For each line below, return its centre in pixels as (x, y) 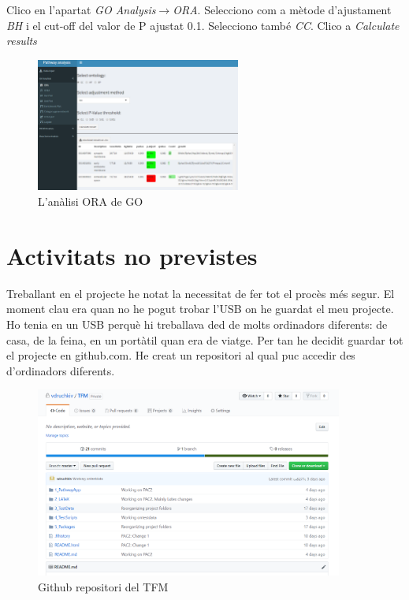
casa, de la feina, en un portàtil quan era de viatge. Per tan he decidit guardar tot (205, 339)
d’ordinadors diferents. (61, 370)
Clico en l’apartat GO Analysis (81, 9)
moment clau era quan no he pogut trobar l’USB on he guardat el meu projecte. (200, 309)
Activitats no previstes (132, 255)
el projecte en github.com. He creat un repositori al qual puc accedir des (181, 355)
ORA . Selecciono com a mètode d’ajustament (282, 9)
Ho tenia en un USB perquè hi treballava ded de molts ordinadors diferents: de (197, 324)
